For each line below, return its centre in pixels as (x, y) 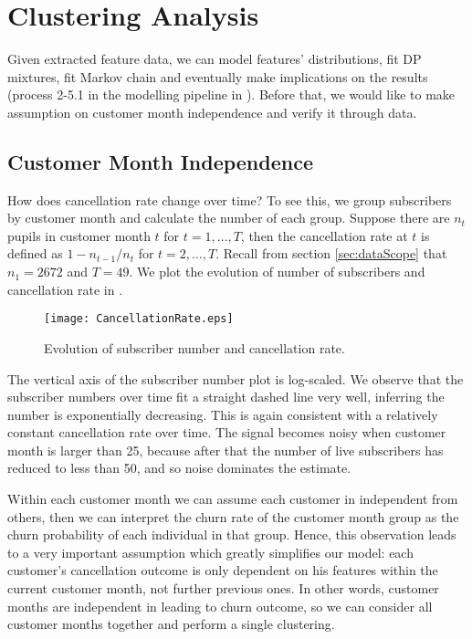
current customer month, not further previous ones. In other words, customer (223, 588)
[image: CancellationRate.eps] (139, 319)
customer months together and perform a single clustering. (171, 624)
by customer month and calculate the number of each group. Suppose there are (229, 218)
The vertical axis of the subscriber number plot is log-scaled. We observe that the (236, 378)
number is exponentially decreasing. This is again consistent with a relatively (223, 414)
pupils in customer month (79, 235)
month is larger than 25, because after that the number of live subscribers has (226, 450)
